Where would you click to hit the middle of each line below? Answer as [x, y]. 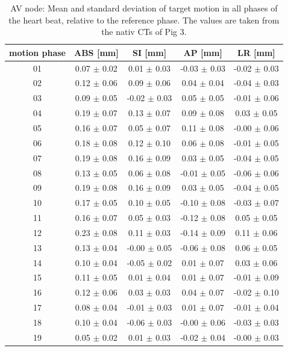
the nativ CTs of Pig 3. [144, 32]
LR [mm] [256, 52]
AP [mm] [203, 52]
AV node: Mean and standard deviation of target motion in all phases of [144, 8]
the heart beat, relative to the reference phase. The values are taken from [144, 20]
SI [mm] [149, 52]
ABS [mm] [96, 52]
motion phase [37, 52]
